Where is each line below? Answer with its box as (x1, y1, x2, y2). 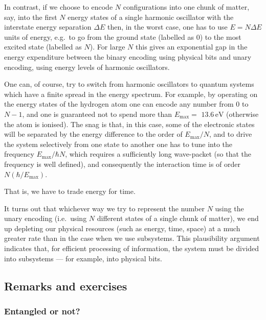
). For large (90, 41, 125, 52)
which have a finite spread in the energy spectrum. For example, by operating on (4, 88, 258, 99)
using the (215, 203, 244, 213)
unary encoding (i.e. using (4, 213, 87, 224)
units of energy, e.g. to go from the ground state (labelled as (4, 31, 194, 42)
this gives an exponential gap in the (136, 41, 248, 52)
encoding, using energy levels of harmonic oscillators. (4, 61, 170, 72)
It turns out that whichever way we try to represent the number (4, 203, 205, 213)
